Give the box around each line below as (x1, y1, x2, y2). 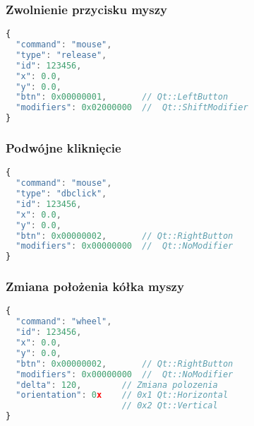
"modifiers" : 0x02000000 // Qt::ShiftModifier (16, 102, 248, 113)
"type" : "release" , (16, 49, 107, 60)
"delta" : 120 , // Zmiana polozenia (16, 379, 218, 390)
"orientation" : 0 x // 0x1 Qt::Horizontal (16, 390, 229, 401)
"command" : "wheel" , (16, 316, 112, 327)
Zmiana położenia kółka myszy (6, 278, 184, 295)
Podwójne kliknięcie (6, 139, 121, 157)
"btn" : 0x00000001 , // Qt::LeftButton (16, 92, 229, 102)
